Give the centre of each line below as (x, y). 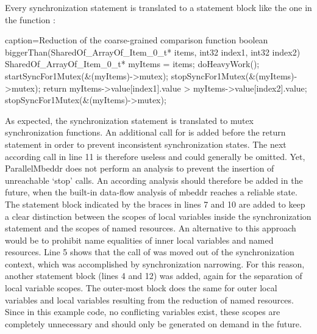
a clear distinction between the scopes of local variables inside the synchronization (158, 216)
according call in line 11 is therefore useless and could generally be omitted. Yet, (155, 156)
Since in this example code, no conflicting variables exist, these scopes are (143, 312)
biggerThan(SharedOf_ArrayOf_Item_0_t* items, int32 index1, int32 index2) (153, 52)
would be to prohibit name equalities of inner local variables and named (139, 240)
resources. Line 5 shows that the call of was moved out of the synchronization (150, 252)
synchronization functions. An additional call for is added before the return (145, 132)
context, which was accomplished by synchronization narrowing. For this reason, (155, 263)
